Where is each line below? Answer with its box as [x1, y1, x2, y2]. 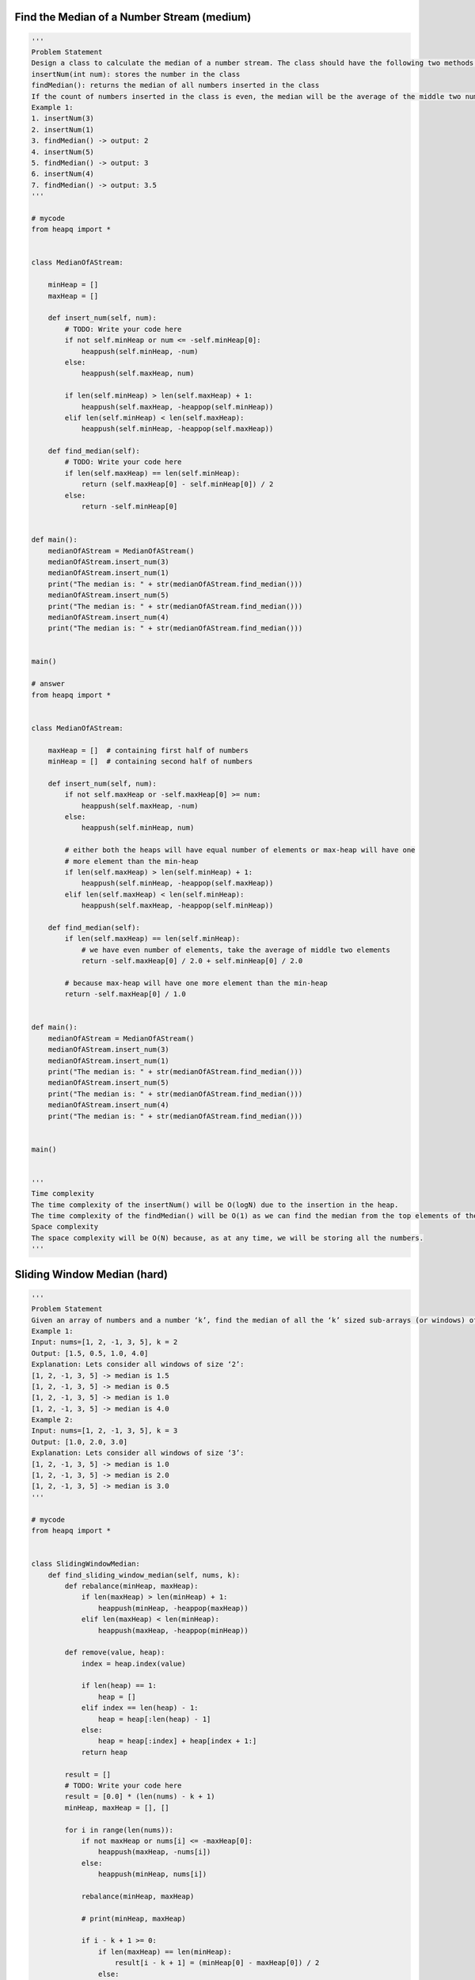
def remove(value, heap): [64, 1648, 165, 1657]
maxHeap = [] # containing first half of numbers [47, 745, 249, 755]
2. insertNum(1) [31, 125, 95, 134]
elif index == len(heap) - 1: [81, 1704, 199, 1712]
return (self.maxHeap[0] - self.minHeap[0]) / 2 [81, 480, 274, 489]
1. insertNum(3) [31, 114, 95, 123]
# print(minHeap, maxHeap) [81, 1913, 186, 1923]
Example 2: [31, 1415, 74, 1425]
